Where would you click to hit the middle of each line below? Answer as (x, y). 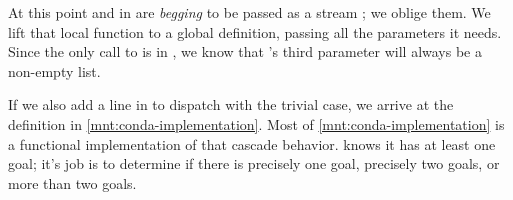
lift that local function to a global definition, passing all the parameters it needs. (255, 31)
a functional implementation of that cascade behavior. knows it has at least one (252, 143)
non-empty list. (54, 70)
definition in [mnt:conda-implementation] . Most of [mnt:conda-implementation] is (256, 123)
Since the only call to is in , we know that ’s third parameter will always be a (245, 51)
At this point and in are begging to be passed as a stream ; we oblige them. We (249, 12)
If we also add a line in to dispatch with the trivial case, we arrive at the (231, 104)
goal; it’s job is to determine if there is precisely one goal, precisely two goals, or (254, 163)
